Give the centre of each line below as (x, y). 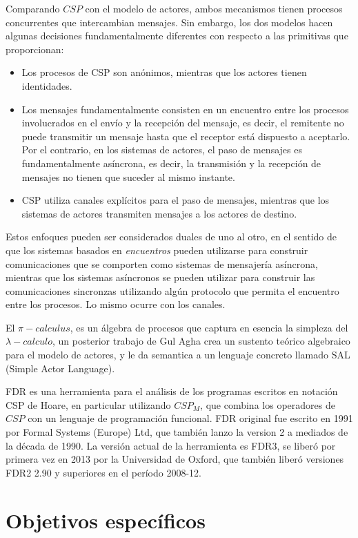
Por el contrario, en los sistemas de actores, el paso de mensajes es (162, 150)
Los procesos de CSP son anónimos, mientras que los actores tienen (164, 72)
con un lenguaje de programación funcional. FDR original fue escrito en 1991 (190, 418)
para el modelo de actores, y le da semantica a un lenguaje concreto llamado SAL (178, 355)
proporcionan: (35, 49)
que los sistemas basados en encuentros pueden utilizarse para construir (157, 250)
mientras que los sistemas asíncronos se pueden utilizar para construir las (160, 277)
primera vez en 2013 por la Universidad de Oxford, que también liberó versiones (175, 459)
